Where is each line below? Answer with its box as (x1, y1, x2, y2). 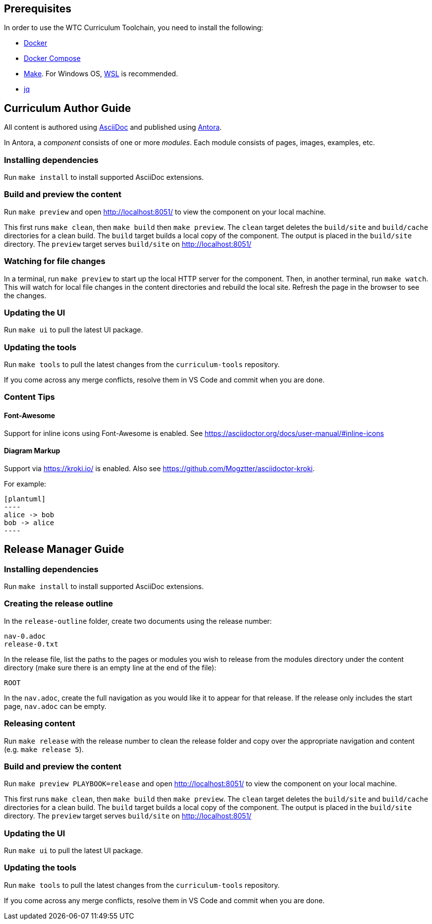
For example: (4, 479, 47, 488)
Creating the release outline (4, 598, 113, 609)
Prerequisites (4, 2, 71, 15)
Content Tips (4, 392, 55, 402)
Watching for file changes (4, 256, 106, 267)
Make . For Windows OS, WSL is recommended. (24, 69, 178, 78)
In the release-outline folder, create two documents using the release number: (4, 616, 272, 625)
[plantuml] (4, 494, 46, 503)
